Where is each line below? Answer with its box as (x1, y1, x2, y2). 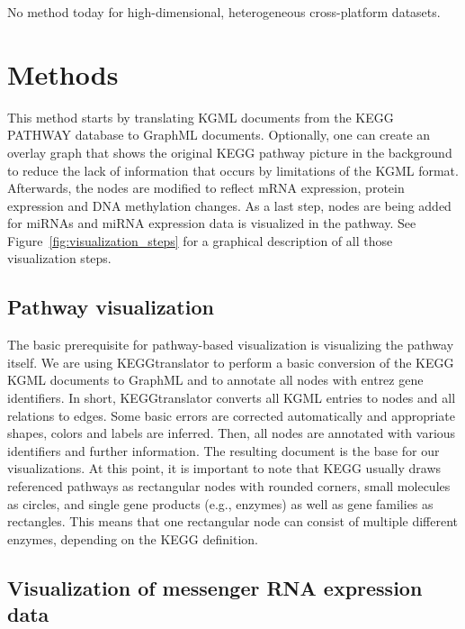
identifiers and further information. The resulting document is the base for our (7, 441, 440, 460)
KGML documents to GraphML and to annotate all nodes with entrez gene (7, 370, 424, 389)
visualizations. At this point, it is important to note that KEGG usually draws (7, 459, 442, 478)
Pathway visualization (7, 293, 214, 321)
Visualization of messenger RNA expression (7, 573, 423, 601)
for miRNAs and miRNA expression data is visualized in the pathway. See (7, 214, 416, 232)
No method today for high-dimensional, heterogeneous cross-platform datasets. (7, 3, 441, 21)
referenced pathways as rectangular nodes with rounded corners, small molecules (7, 477, 451, 496)
